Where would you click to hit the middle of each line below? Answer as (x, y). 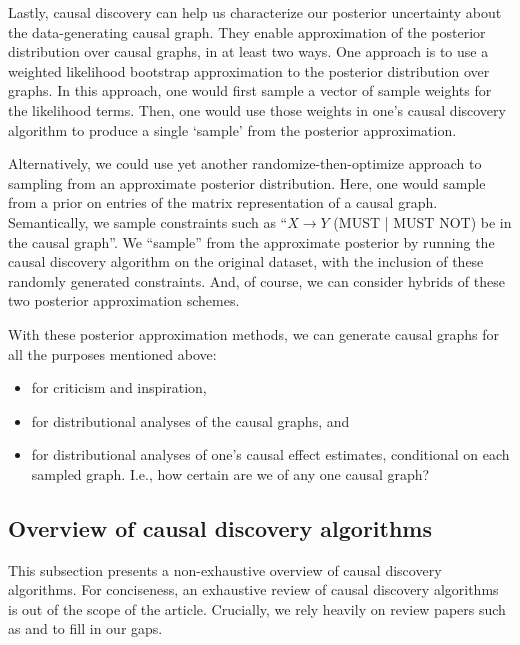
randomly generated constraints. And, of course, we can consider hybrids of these (256, 280)
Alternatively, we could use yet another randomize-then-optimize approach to (245, 163)
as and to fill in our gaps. (85, 628)
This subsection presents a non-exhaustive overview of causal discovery (225, 569)
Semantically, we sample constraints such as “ (148, 221)
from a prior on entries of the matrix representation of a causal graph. (223, 202)
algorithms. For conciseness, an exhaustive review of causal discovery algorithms (253, 589)
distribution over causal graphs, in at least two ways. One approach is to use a (248, 51)
